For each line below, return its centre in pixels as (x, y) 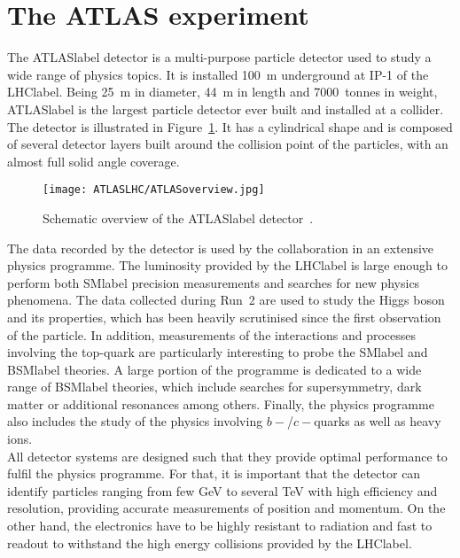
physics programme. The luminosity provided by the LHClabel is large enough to (227, 265)
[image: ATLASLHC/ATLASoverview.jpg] (154, 190)
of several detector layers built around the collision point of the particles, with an (228, 144)
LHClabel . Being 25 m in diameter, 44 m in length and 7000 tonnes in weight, (222, 92)
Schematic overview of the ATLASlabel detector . (178, 217)
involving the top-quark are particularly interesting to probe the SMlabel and (218, 352)
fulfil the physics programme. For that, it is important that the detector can (214, 473)
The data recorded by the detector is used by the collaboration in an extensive (221, 248)
